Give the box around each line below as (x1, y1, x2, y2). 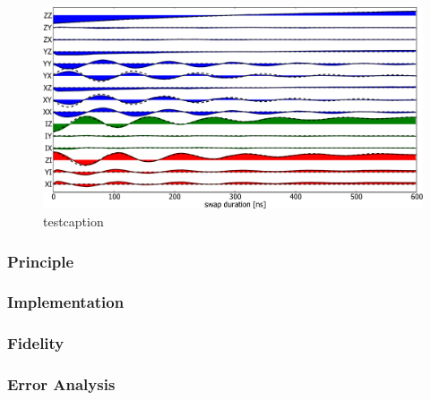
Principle (7, 250, 74, 272)
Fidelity (7, 332, 64, 354)
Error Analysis (7, 373, 116, 396)
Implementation (7, 291, 125, 313)
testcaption (43, 212, 104, 231)
